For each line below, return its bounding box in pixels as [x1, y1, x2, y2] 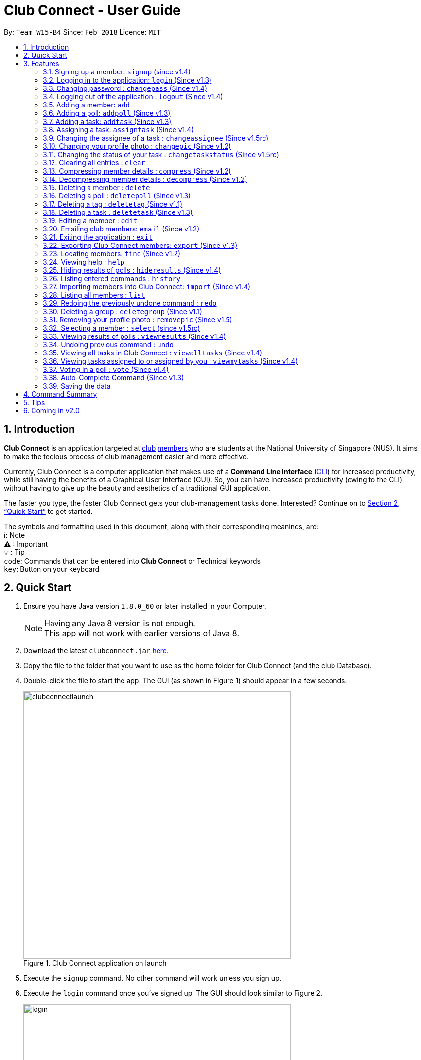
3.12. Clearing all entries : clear [43, 158, 145, 167]
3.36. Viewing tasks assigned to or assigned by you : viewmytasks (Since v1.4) [43, 356, 298, 365]
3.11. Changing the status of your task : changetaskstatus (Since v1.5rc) [43, 150, 279, 159]
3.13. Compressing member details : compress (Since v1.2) [43, 166, 231, 175]
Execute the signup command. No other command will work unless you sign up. [23, 974, 281, 983]
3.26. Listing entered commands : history [43, 274, 181, 283]
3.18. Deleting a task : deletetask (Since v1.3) [43, 208, 193, 216]
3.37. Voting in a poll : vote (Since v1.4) [43, 365, 169, 373]
